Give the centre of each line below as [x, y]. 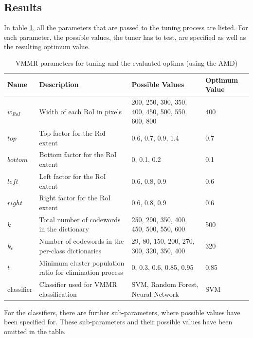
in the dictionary [64, 229]
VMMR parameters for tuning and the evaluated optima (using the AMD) [126, 62]
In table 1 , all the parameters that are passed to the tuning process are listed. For [126, 27]
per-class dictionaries [70, 250]
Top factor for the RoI [72, 133]
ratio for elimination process [81, 272]
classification [58, 294]
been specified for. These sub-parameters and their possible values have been [118, 322]
